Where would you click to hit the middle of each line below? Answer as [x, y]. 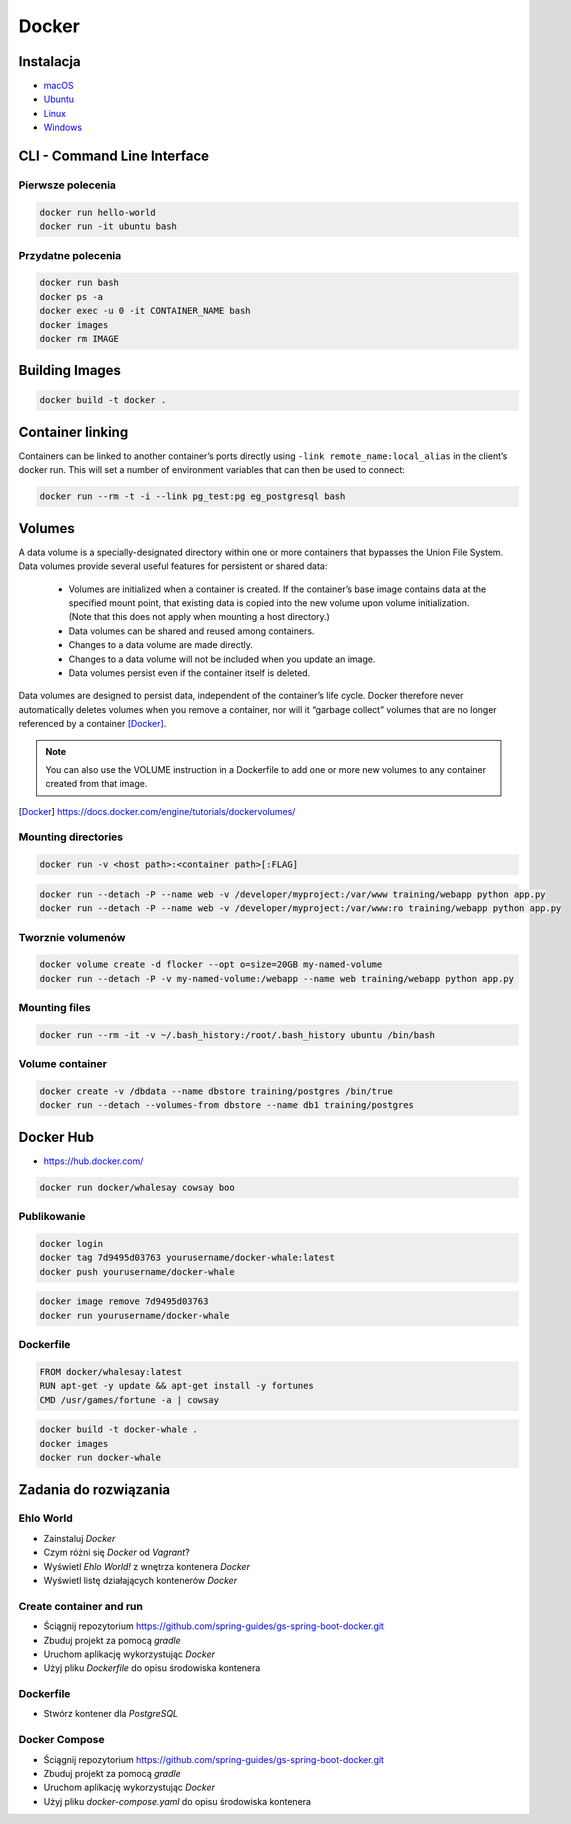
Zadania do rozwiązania [94, 1489]
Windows [63, 127]
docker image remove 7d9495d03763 [124, 1301]
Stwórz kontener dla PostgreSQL [111, 1714]
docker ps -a [71, 296]
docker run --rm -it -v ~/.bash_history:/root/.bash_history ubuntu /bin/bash [237, 1034]
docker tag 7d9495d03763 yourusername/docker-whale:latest [187, 1258]
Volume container [62, 1064]
